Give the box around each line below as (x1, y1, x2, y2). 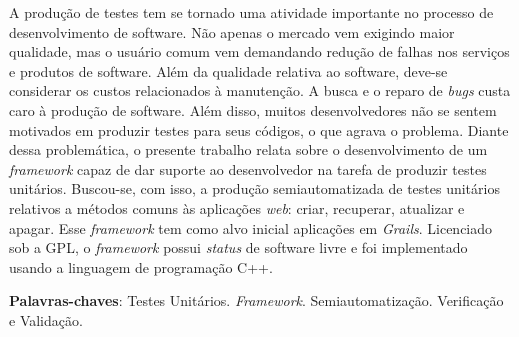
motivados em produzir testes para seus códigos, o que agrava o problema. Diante (9, 119, 509, 140)
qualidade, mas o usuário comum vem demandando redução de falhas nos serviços (9, 41, 510, 62)
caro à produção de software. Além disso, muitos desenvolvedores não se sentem (9, 99, 497, 120)
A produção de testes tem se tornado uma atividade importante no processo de (9, 2, 494, 22)
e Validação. (9, 309, 83, 330)
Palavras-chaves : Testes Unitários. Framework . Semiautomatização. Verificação (9, 290, 504, 311)
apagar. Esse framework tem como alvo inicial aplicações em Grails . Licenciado (9, 217, 493, 238)
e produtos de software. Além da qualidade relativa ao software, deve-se (9, 60, 448, 81)
